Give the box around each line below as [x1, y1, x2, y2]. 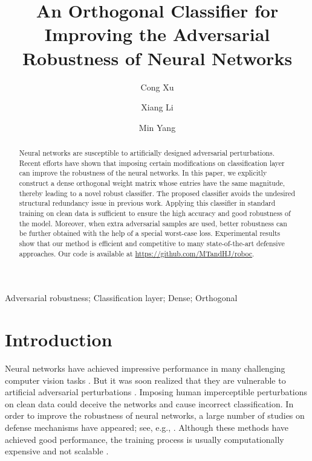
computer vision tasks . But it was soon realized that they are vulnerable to [5, 374, 286, 386]
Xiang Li [141, 101, 174, 113]
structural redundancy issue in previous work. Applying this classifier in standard [19, 198, 276, 208]
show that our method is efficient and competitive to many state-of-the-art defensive [19, 238, 285, 248]
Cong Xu [140, 80, 174, 93]
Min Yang [138, 121, 176, 133]
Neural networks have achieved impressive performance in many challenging [5, 362, 285, 375]
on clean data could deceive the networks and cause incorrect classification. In [5, 397, 294, 410]
